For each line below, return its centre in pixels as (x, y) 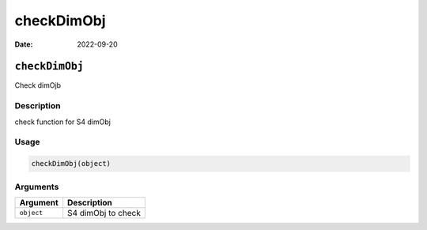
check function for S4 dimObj (62, 122)
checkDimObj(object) (71, 164)
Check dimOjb (38, 85)
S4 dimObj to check (104, 213)
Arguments (37, 187)
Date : (24, 44)
